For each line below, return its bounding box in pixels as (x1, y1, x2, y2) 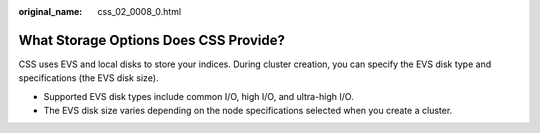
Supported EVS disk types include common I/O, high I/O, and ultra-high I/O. (43, 90, 354, 102)
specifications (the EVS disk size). (18, 72, 159, 84)
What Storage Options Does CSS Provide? (18, 31, 285, 49)
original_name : (18, 6, 83, 17)
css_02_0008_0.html (97, 6, 182, 17)
